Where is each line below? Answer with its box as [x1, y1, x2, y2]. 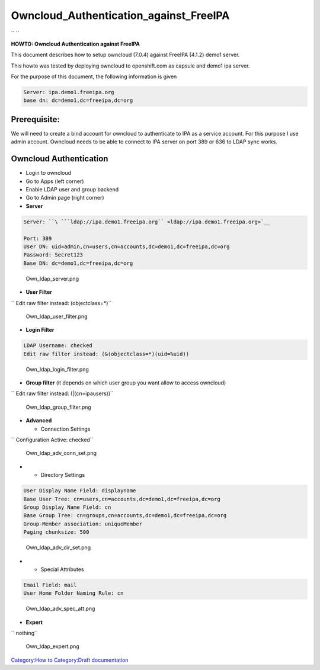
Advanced [25, 417, 52, 424]
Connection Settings [40, 425, 91, 432]
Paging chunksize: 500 [23, 529, 89, 536]
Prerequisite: [11, 114, 60, 124]
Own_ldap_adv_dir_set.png [25, 544, 91, 551]
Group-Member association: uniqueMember [23, 520, 142, 527]
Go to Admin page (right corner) [25, 194, 104, 201]
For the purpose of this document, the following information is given [11, 73, 177, 80]
